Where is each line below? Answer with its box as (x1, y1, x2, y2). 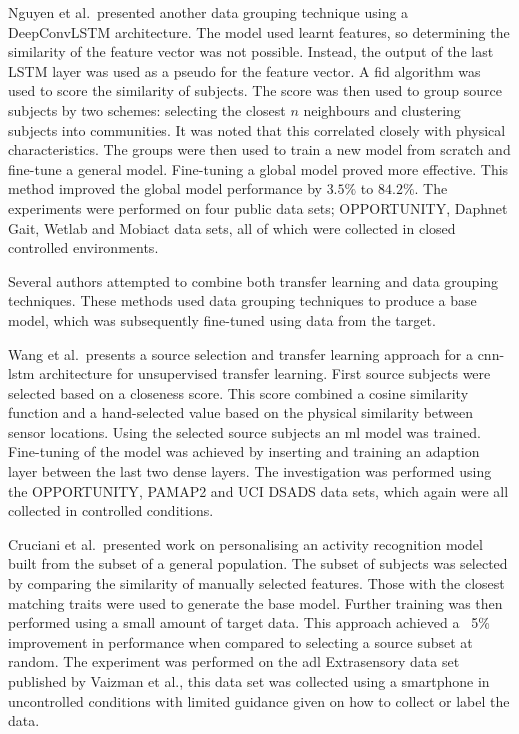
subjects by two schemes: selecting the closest (8, 99, 286, 120)
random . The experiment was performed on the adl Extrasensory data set (8, 651, 460, 672)
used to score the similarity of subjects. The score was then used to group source (8, 80, 502, 101)
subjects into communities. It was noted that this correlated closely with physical (8, 119, 506, 140)
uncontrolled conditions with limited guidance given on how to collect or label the (8, 690, 510, 711)
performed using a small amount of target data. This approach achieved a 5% (8, 612, 490, 633)
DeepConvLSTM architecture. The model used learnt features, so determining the (8, 21, 510, 42)
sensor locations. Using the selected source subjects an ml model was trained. (8, 421, 481, 442)
